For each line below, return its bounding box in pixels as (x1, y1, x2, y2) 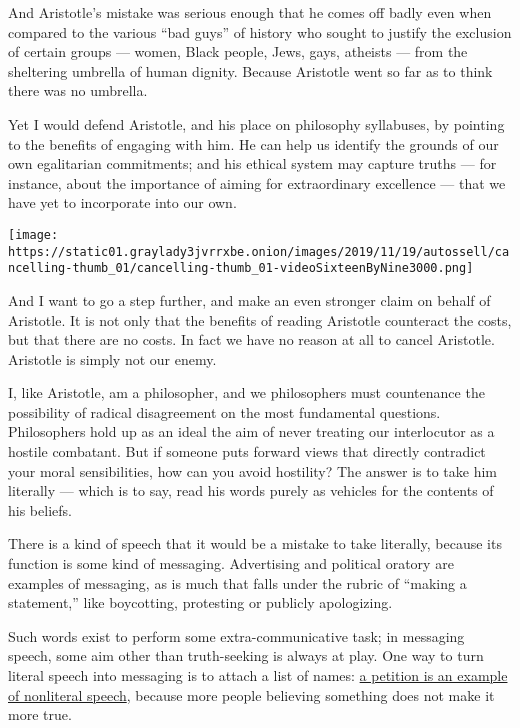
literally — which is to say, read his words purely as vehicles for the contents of (8, 480, 494, 501)
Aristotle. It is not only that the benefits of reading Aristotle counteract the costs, (8, 309, 512, 330)
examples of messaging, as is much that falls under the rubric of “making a (8, 572, 467, 593)
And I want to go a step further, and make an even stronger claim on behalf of (8, 289, 491, 310)
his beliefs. (8, 499, 72, 520)
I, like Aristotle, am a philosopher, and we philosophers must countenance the (8, 382, 485, 403)
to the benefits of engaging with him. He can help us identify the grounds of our (8, 133, 499, 154)
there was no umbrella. (8, 80, 148, 101)
